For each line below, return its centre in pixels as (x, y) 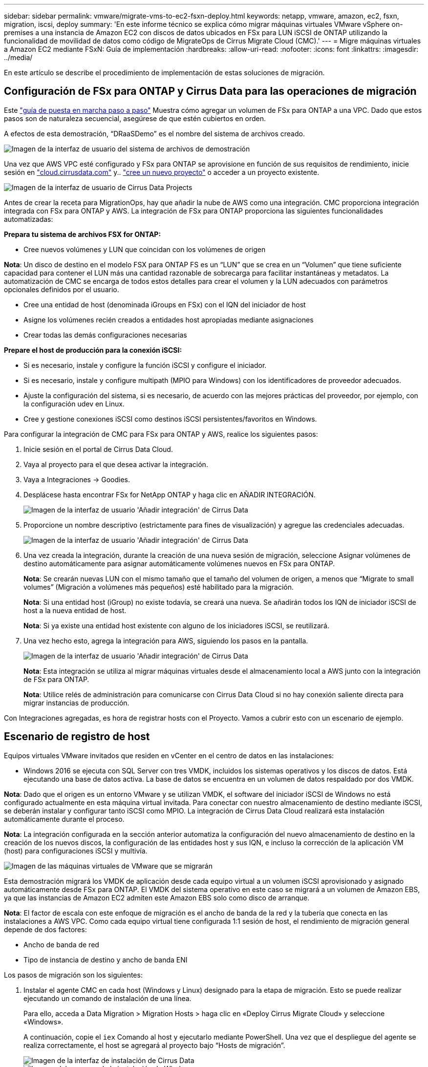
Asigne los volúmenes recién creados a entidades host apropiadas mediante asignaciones (169, 320)
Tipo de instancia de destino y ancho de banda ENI (106, 960)
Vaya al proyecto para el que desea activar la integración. (116, 464)
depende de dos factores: (45, 929)
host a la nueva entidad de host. (75, 610)
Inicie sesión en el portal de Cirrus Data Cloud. (98, 449)
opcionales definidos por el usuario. (62, 289)
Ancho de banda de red (61, 944)
